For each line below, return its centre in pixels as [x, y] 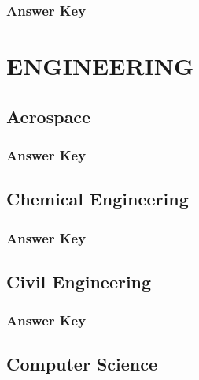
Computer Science [82, 364]
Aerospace [49, 116]
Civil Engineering [79, 281]
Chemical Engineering [98, 199]
